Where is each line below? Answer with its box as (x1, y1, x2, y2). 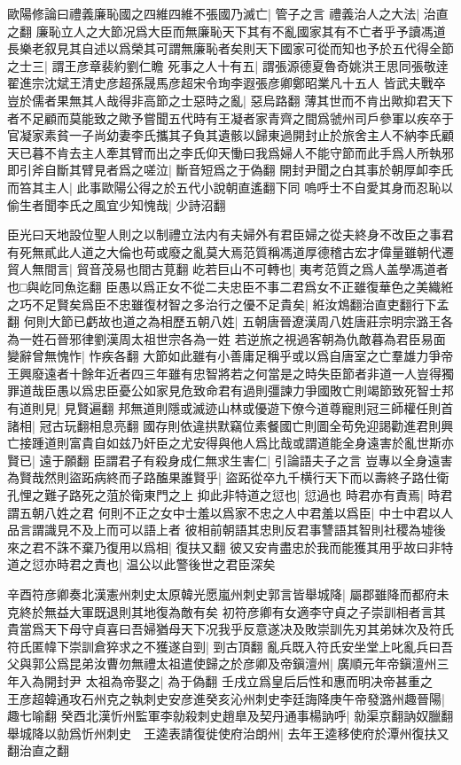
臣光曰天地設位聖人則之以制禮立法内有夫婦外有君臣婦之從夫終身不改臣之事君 (7, 225, 454, 244)
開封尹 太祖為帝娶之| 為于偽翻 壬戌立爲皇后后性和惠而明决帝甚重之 (43, 671, 433, 690)
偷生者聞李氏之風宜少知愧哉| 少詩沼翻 (7, 195, 226, 214)
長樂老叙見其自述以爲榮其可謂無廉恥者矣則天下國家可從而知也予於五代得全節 (7, 39, 454, 58)
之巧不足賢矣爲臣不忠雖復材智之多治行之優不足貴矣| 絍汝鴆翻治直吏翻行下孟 (7, 294, 449, 313)
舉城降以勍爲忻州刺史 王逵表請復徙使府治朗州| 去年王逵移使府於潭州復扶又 (7, 723, 449, 742)
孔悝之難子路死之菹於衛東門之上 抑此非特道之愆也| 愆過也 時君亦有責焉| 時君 (7, 486, 453, 504)
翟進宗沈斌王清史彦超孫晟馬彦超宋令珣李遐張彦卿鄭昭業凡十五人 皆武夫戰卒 (7, 74, 446, 92)
